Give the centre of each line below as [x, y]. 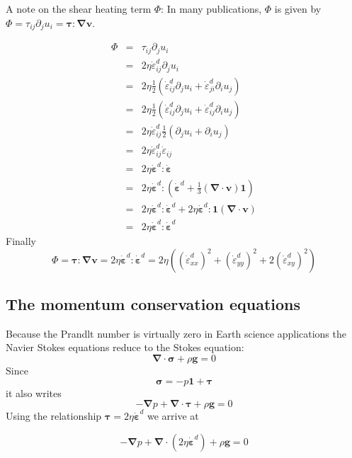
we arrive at [173, 416]
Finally [21, 241]
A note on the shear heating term [79, 8]
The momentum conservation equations [153, 304]
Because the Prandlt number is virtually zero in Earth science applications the [176, 333]
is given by [298, 8]
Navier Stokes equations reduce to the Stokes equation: [125, 347]
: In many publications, [211, 8]
